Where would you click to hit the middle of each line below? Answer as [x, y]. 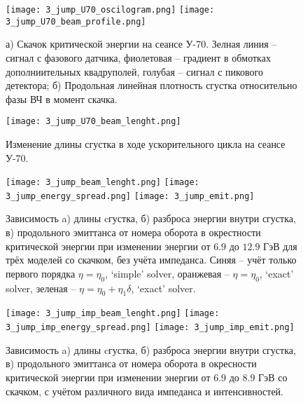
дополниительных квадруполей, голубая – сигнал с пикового [134, 71]
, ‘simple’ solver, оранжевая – [167, 273]
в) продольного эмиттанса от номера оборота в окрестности [133, 232]
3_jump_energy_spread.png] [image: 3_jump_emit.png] [130, 196]
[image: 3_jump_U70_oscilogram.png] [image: [110, 10]
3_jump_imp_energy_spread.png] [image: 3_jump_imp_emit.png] [150, 328]
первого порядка [41, 273]
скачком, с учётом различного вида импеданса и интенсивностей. [145, 391]
